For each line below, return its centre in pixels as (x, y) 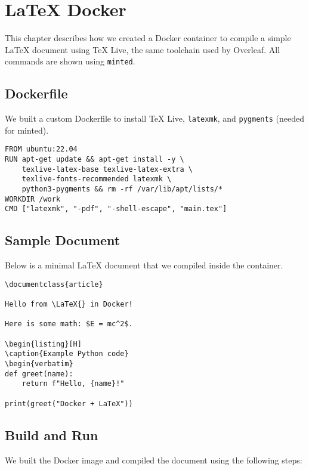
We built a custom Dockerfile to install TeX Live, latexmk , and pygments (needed (154, 118)
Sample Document (63, 240)
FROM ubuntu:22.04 (41, 149)
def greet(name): (39, 374)
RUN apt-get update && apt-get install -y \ (95, 160)
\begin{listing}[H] (43, 344)
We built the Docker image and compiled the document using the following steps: (154, 460)
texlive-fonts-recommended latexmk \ (97, 179)
